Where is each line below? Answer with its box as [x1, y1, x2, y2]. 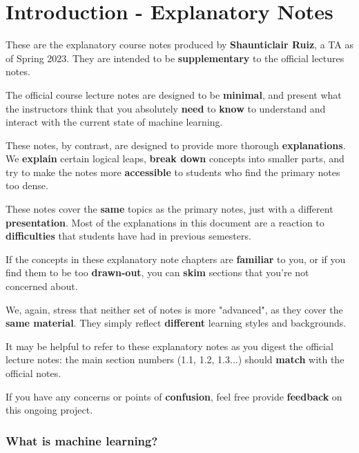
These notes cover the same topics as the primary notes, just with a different [6, 202, 333, 216]
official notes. [6, 366, 61, 380]
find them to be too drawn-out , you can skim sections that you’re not [6, 265, 309, 280]
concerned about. [6, 279, 78, 293]
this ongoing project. [6, 403, 93, 417]
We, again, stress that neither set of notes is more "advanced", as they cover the [6, 302, 343, 316]
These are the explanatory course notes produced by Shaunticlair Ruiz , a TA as [6, 37, 353, 52]
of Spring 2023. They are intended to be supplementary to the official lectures [6, 50, 345, 65]
